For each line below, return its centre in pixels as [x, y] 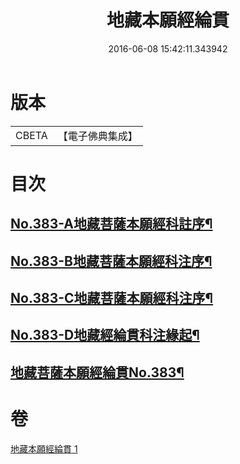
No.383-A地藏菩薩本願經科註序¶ [111, 224]
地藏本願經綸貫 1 [44, 448]
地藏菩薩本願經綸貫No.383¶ [97, 372]
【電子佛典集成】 [97, 136]
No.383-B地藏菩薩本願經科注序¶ [111, 261]
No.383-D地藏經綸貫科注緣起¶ [105, 335]
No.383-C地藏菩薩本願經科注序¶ [112, 298]
